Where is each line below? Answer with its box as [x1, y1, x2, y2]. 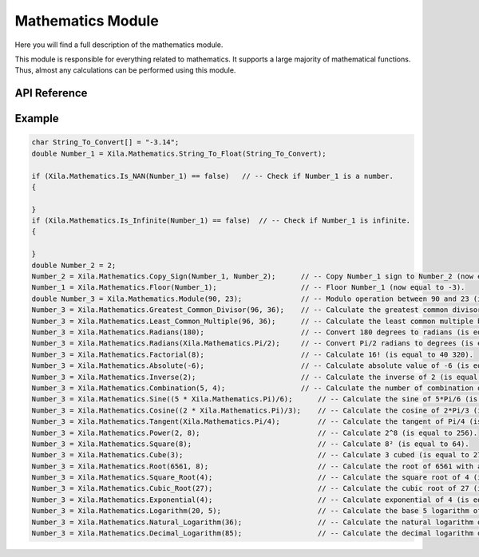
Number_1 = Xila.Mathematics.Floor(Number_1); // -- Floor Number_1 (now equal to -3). [31, 283, 465, 292]
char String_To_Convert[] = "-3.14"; [31, 138, 180, 147]
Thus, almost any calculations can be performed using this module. [14, 65, 236, 75]
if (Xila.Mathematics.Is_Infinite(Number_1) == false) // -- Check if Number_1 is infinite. [31, 216, 411, 225]
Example [14, 112, 59, 125]
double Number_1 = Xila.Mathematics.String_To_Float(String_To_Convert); [31, 148, 327, 158]
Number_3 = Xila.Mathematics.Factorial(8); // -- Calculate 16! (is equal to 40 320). [31, 350, 474, 359]
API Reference [14, 86, 88, 100]
